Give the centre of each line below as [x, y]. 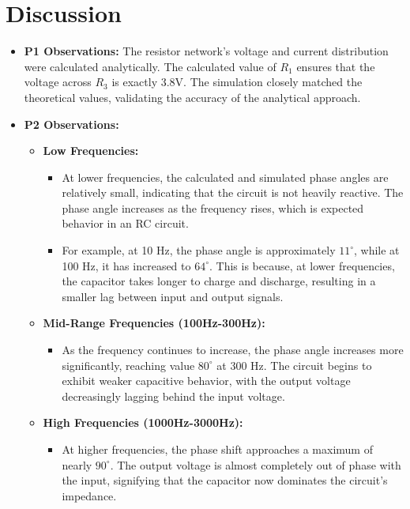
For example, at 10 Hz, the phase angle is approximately [199, 250]
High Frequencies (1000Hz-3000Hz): [143, 422]
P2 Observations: [71, 124]
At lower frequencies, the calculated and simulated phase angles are [225, 177]
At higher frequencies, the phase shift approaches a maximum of [217, 449]
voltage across [58, 82]
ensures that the [336, 66]
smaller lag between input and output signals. [173, 296]
